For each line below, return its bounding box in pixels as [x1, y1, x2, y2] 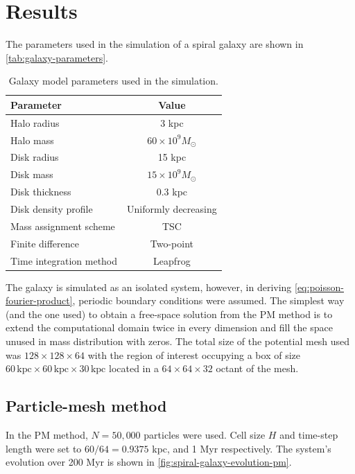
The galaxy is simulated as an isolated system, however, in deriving [6, 279, 292, 294]
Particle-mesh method [6, 395, 167, 416]
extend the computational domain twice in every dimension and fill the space [6, 320, 333, 335]
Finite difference [10, 236, 80, 250]
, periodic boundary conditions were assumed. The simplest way [72, 293, 345, 308]
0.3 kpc [156, 184, 188, 199]
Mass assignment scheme [10, 218, 115, 233]
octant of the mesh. [216, 361, 299, 376]
